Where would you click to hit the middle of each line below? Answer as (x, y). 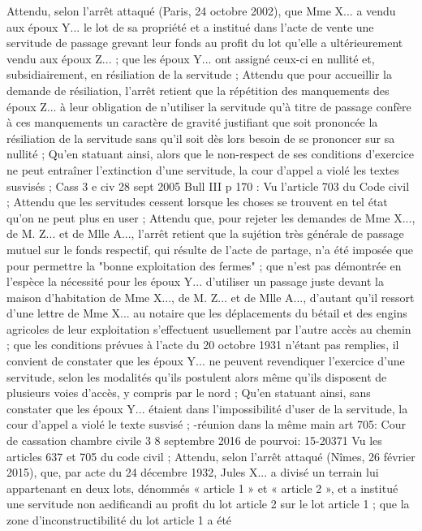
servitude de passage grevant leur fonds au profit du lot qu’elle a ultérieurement (205, 43)
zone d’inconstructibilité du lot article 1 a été (119, 520)
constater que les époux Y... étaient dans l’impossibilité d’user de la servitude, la (207, 408)
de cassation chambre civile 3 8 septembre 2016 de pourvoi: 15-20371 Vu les (194, 440)
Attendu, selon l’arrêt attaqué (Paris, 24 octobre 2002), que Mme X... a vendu (201, 11)
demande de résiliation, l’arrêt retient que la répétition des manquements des (198, 90)
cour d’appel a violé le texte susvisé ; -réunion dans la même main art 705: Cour (206, 424)
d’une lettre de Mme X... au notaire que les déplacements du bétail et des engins (207, 313)
